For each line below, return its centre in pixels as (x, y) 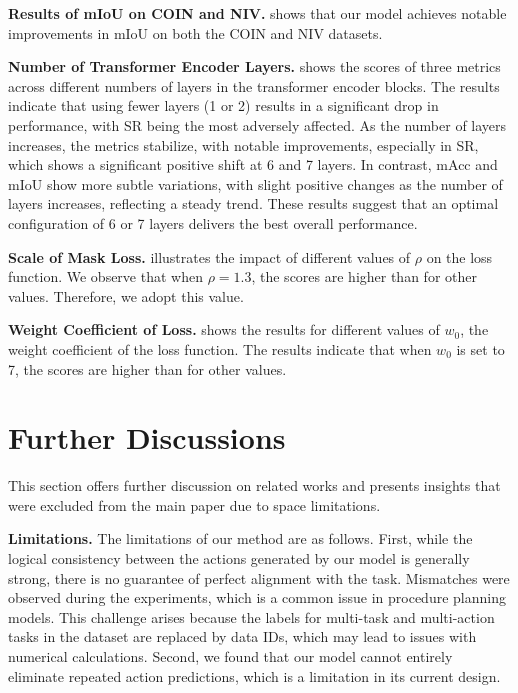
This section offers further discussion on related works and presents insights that (254, 485)
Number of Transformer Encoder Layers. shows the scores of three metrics (254, 66)
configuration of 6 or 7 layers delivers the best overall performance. (213, 222)
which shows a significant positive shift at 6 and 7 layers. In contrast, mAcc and (253, 164)
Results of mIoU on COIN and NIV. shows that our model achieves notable (257, 13)
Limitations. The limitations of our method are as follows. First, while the (240, 538)
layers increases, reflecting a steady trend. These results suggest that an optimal (253, 203)
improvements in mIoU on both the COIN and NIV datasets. (195, 32)
